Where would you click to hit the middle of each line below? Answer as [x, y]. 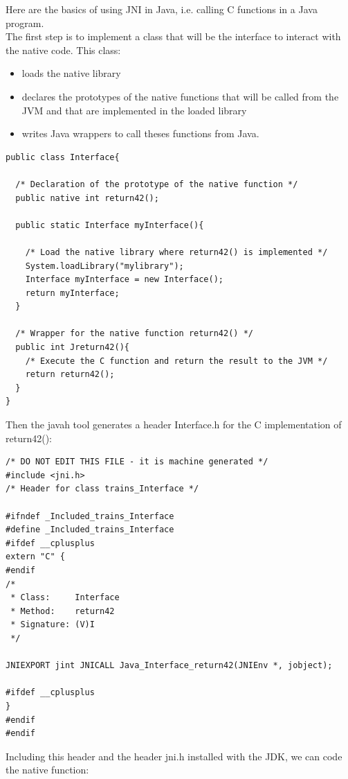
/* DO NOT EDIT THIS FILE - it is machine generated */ [137, 462]
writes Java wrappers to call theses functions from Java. [140, 133]
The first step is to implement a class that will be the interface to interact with [173, 36]
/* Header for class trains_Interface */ [102, 489]
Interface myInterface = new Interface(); [124, 280]
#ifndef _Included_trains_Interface [90, 516]
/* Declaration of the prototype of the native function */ [157, 184]
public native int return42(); [87, 198]
